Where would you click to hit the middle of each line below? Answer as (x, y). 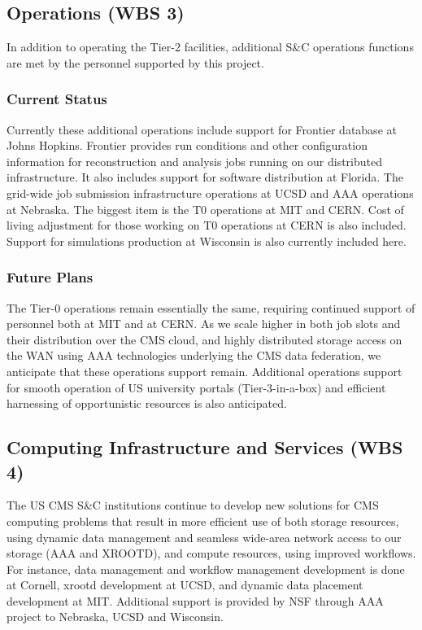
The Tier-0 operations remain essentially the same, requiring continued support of (211, 307)
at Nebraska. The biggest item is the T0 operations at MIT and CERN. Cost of (205, 209)
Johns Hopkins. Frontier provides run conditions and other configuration (187, 145)
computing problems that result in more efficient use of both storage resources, (203, 521)
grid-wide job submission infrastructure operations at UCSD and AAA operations (210, 192)
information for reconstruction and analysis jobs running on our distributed (194, 161)
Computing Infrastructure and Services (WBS (205, 447)
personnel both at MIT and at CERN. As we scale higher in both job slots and (204, 324)
